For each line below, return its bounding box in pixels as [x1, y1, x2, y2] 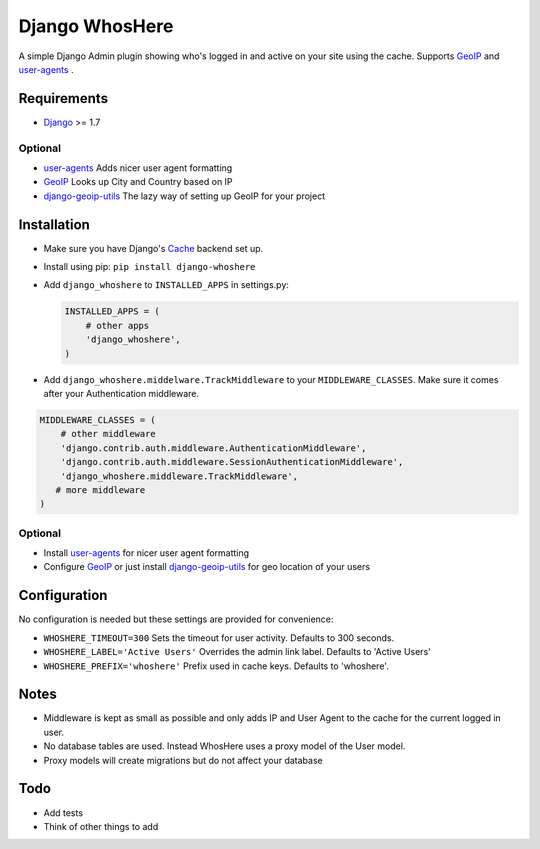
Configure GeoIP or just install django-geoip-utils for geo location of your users [43, 561, 370, 573]
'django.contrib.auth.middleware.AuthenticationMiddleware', [60, 442, 367, 454]
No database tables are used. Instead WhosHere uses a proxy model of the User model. [43, 740, 406, 752]
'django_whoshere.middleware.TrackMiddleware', [60, 470, 299, 482]
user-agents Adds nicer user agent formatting [43, 161, 233, 174]
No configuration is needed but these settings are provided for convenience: [18, 613, 334, 625]
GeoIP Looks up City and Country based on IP [43, 176, 234, 188]
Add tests [43, 806, 84, 819]
